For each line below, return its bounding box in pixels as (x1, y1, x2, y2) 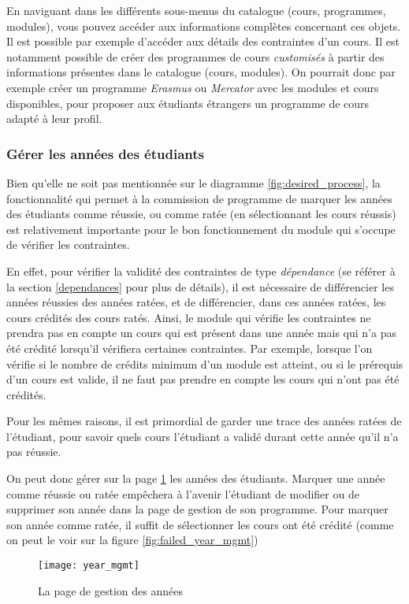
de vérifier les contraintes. (6, 236, 130, 253)
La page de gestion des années (38, 582, 183, 598)
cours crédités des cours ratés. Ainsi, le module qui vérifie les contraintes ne (6, 309, 371, 325)
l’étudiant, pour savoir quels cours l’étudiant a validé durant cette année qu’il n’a (6, 428, 399, 444)
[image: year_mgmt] (38, 560, 139, 572)
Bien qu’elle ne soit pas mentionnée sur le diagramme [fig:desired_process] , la (6, 174, 381, 191)
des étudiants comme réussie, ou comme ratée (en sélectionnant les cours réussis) (6, 206, 396, 222)
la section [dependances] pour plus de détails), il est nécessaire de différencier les (6, 278, 394, 295)
